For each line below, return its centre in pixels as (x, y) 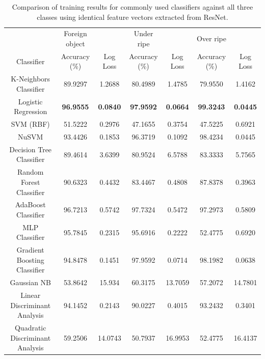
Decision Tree (31, 149)
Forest (30, 182)
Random (30, 172)
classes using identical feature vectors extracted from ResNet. (132, 17)
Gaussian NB (30, 282)
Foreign (75, 33)
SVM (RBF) (30, 124)
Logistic (30, 101)
